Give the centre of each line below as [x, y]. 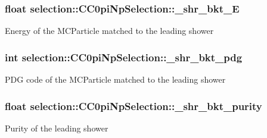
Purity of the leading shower [57, 128]
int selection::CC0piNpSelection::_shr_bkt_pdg [124, 57]
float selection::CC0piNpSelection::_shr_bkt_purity [133, 106]
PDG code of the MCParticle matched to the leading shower [115, 79]
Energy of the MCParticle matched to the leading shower [109, 31]
